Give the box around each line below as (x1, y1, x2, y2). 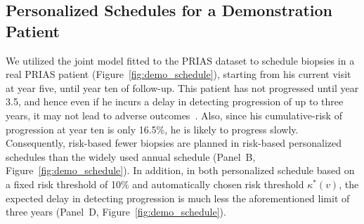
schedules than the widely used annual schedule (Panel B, (6, 149, 256, 164)
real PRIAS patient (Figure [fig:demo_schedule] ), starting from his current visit (6, 67, 351, 81)
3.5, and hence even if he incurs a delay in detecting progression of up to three (6, 94, 344, 109)
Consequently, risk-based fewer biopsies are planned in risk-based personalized (6, 136, 342, 150)
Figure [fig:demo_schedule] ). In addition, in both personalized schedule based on (6, 163, 355, 178)
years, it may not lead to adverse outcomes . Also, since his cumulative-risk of (6, 107, 342, 122)
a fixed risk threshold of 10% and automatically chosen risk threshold (6, 176, 304, 191)
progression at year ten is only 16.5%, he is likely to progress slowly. (6, 121, 299, 136)
